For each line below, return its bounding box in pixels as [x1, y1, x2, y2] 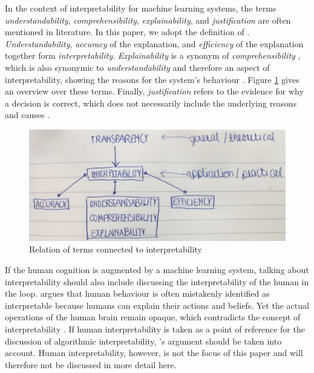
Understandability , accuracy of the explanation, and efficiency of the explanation [5, 37, 304, 50]
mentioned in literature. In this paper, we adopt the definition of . [5, 25, 250, 38]
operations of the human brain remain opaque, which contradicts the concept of [5, 311, 301, 323]
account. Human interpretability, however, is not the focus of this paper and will [5, 346, 303, 359]
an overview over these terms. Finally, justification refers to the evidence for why [5, 85, 304, 97]
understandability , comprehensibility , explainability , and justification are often [5, 13, 291, 26]
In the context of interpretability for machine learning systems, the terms [5, 2, 276, 14]
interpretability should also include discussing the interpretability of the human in [5, 275, 309, 288]
